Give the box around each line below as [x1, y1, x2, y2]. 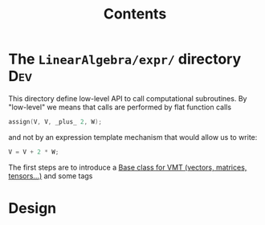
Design [8, 198, 57, 217]
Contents [103, 5, 167, 23]
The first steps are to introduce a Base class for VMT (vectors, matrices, [8, 162, 247, 172]
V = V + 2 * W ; [8, 148, 59, 156]
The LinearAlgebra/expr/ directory [8, 50, 242, 68]
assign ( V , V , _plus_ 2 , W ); [8, 117, 103, 125]
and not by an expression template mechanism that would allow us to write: [8, 132, 258, 141]
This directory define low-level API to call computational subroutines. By [8, 93, 247, 103]
